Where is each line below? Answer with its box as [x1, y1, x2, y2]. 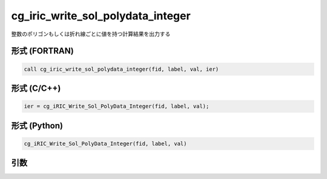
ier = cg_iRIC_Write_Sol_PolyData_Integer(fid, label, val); [24, 103, 210, 110]
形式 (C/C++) [11, 83, 61, 93]
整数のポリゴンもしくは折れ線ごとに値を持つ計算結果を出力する [11, 30, 171, 37]
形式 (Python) [11, 120, 64, 131]
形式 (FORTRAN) [11, 46, 74, 56]
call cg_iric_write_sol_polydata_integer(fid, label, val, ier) [24, 65, 219, 73]
